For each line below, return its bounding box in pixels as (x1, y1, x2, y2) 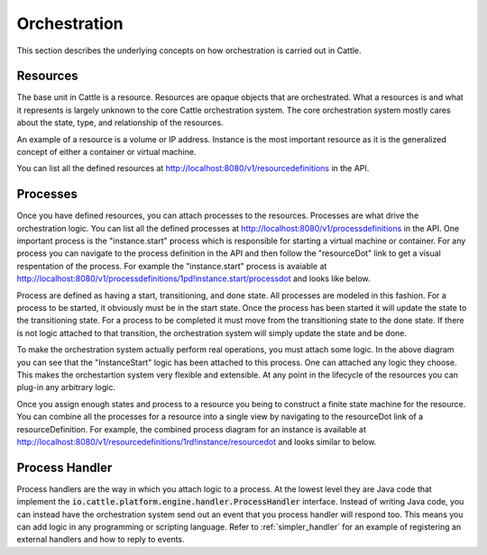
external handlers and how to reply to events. (16, 534, 185, 545)
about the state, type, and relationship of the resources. (16, 117, 225, 128)
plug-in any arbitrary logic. (16, 382, 116, 393)
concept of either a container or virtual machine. (16, 147, 197, 158)
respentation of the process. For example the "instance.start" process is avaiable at (16, 260, 327, 271)
